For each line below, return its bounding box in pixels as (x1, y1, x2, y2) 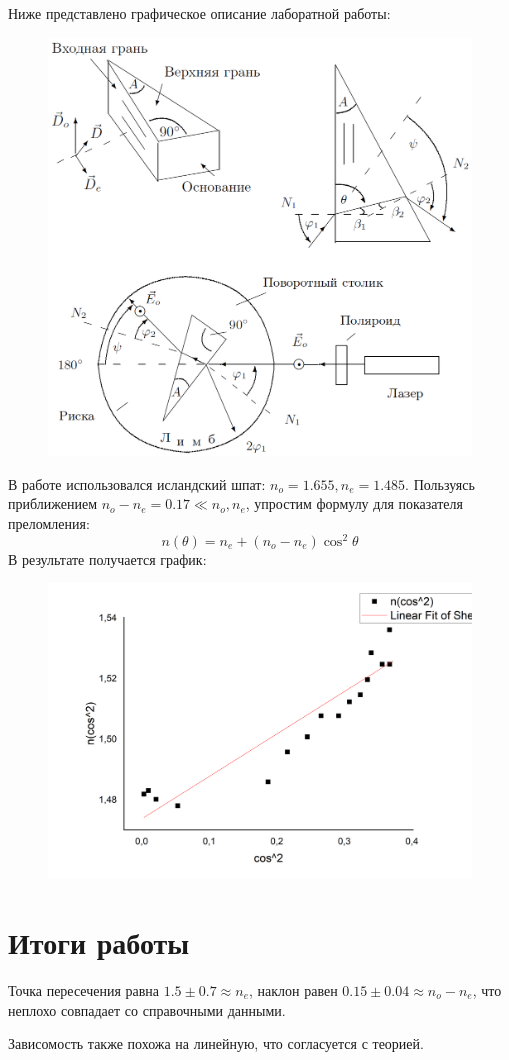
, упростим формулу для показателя (245, 493, 463, 514)
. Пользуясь (405, 473, 475, 494)
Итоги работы (8, 922, 190, 963)
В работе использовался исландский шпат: (8, 473, 266, 494)
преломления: (8, 512, 90, 533)
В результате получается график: (8, 548, 207, 569)
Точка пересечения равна (8, 980, 160, 1001)
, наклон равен (248, 980, 338, 1001)
